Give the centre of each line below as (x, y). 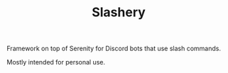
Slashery (119, 12)
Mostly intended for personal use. (56, 62)
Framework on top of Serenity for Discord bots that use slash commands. (114, 49)
